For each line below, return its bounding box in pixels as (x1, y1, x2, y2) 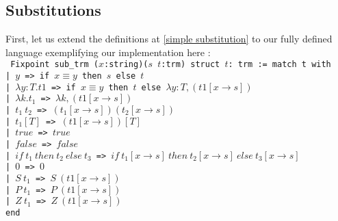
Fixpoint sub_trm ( (10, 60, 99, 70)
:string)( (104, 60, 148, 70)
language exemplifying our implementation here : (5, 44, 211, 59)
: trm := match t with (228, 60, 331, 70)
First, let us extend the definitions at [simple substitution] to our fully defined (5, 31, 333, 46)
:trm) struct (161, 60, 220, 70)
